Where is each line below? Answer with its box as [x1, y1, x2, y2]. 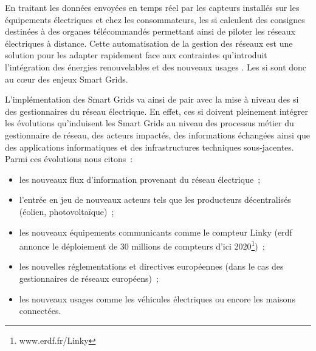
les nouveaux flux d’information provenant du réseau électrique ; [19, 172, 261, 185]
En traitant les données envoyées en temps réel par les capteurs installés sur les [5, 1, 300, 13]
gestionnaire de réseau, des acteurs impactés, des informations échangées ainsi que [5, 128, 311, 141]
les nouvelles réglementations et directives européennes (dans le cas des [19, 260, 284, 273]
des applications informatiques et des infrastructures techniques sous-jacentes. [5, 140, 294, 153]
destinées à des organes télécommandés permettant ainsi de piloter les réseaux [5, 25, 295, 38]
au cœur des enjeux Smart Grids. [5, 72, 128, 85]
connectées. [19, 304, 61, 317]
